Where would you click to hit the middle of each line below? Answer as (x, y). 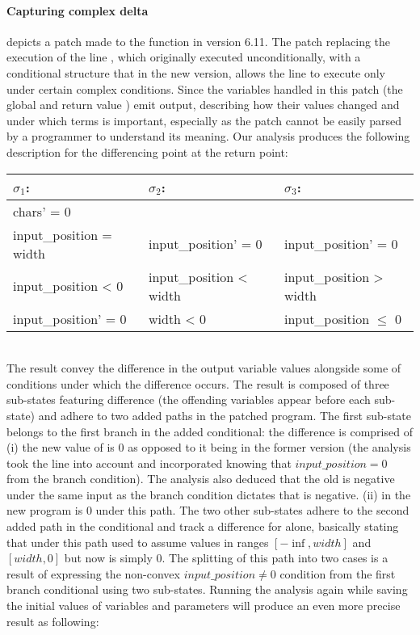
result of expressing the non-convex (93, 573)
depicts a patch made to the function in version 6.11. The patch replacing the (199, 41)
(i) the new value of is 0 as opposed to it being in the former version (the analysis (209, 447)
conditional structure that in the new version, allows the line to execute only (196, 72)
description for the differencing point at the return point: (147, 151)
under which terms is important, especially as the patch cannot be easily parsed (204, 120)
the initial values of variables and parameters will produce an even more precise (204, 606)
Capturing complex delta (78, 10)
